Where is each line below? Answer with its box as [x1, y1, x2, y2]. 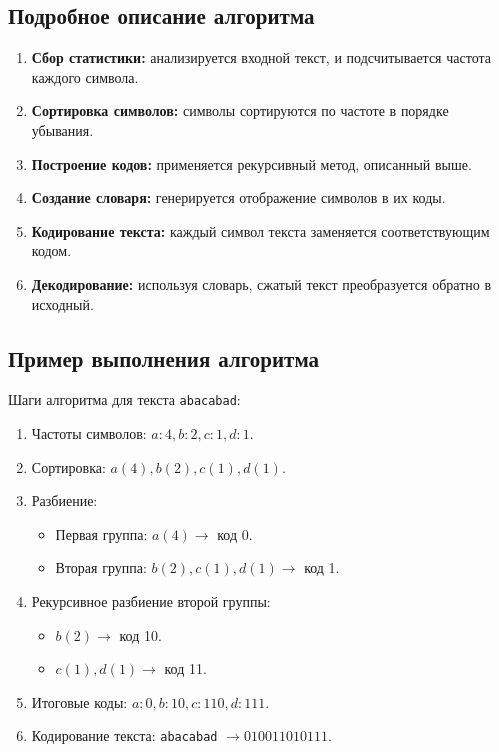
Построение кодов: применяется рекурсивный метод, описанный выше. [31, 153, 472, 174]
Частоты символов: [31, 423, 147, 443]
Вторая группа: [55, 557, 147, 578]
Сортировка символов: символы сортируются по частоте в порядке [31, 100, 449, 121]
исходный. [31, 293, 94, 314]
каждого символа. [31, 66, 139, 87]
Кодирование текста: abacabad [31, 725, 218, 746]
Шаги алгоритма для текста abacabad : [8, 389, 241, 410]
